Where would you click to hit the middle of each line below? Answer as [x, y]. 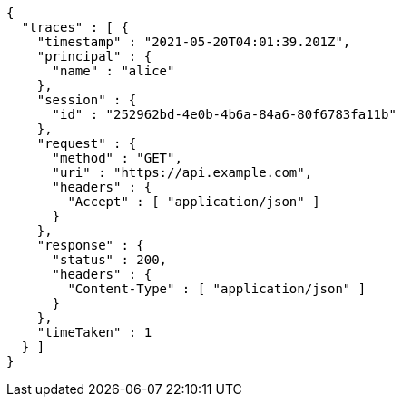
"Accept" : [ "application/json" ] [194, 202]
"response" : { [90, 245]
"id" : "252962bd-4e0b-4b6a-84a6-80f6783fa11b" [224, 114]
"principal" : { [94, 56]
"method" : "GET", [117, 158]
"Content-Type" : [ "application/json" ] [217, 289]
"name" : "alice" [113, 71]
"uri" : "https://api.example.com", [182, 172]
